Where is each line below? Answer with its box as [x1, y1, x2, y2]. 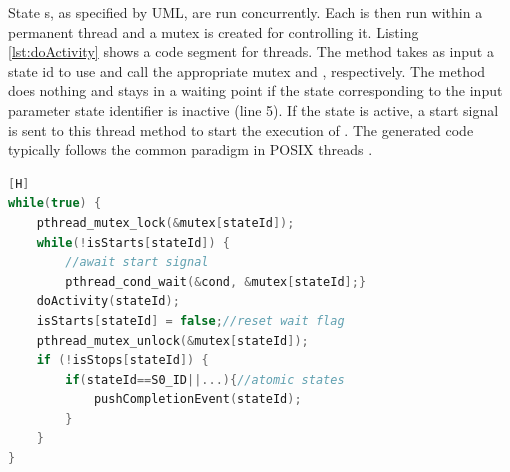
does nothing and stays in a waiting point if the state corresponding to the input [8, 80, 503, 101]
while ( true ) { [8, 196, 102, 211]
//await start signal [65, 255, 209, 270]
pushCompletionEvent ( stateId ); [93, 392, 302, 407]
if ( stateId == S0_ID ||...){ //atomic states [65, 372, 345, 387]
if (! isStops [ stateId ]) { [36, 353, 209, 368]
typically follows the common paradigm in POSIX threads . [8, 139, 373, 160]
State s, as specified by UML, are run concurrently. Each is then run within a [8, 2, 483, 22]
